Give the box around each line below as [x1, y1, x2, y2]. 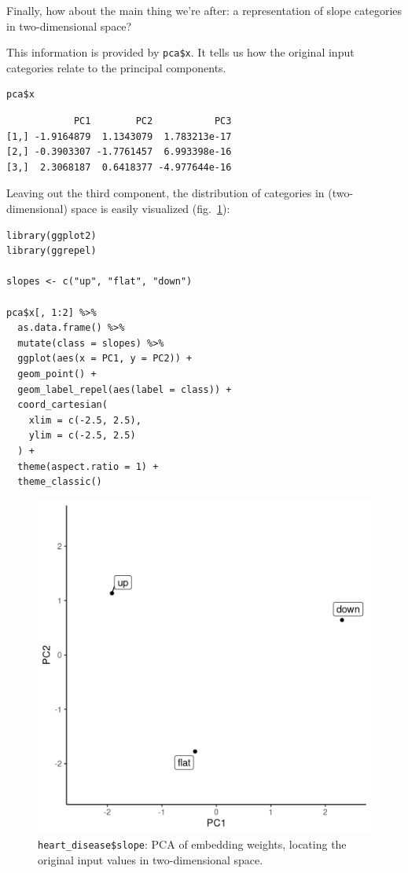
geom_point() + [17, 368, 97, 380]
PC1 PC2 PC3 [73, 116, 232, 127]
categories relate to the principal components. [6, 59, 226, 75]
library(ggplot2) [6, 229, 97, 241]
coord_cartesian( [17, 399, 108, 411]
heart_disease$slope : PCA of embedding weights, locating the [38, 836, 347, 853]
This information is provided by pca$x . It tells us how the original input [6, 44, 355, 61]
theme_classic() [17, 476, 102, 488]
